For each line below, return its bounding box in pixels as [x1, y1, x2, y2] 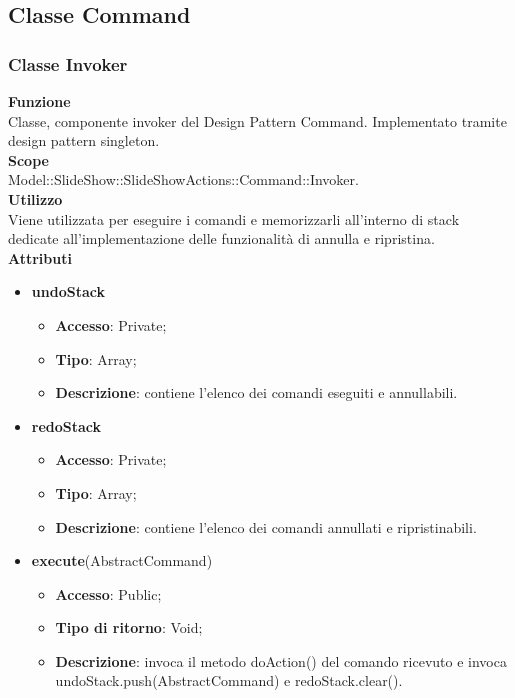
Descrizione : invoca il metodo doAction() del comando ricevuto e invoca [55, 650, 507, 671]
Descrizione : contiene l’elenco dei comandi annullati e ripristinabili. [55, 516, 477, 537]
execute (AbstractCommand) [31, 550, 213, 571]
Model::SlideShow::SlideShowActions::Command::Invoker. [8, 169, 359, 190]
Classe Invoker [8, 51, 128, 76]
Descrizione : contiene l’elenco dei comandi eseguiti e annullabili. [55, 382, 458, 403]
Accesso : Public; [55, 583, 162, 604]
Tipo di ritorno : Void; [55, 617, 203, 638]
